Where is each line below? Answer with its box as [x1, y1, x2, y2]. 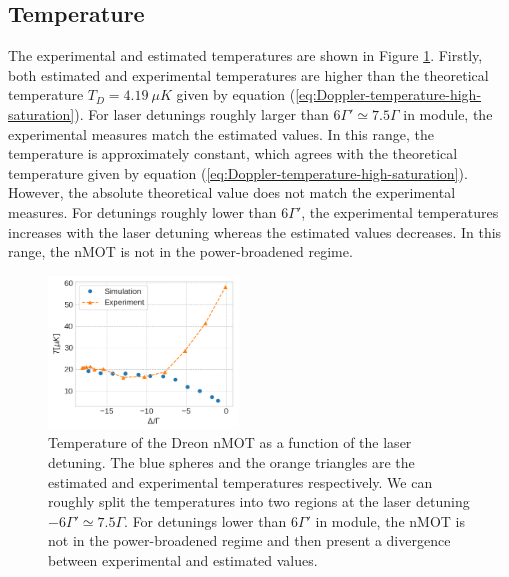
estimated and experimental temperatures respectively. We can [48, 471, 433, 492]
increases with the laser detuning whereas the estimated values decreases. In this [8, 221, 502, 242]
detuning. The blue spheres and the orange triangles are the [48, 451, 415, 472]
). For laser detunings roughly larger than [74, 103, 329, 124]
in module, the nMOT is [315, 510, 465, 531]
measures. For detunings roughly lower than [8, 201, 277, 222]
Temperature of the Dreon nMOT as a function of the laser [48, 432, 412, 453]
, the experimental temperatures [301, 201, 499, 222]
